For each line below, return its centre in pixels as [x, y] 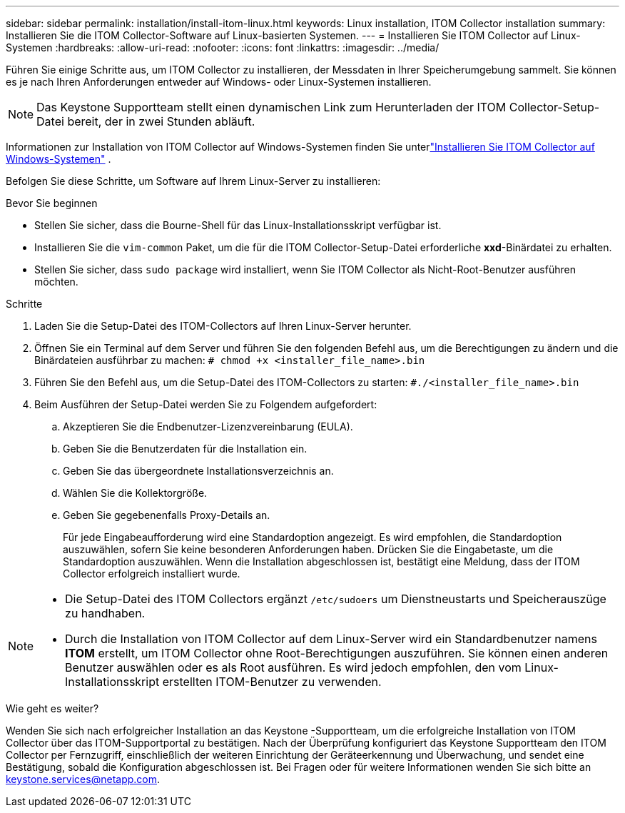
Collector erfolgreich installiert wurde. [152, 574]
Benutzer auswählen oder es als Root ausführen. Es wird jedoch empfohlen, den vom [293, 667]
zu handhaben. [105, 613]
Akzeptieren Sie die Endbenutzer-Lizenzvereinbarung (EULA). [208, 426]
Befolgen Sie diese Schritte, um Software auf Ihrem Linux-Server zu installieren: [193, 181]
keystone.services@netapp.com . [83, 779]
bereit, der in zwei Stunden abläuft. [161, 121]
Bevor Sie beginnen [52, 203]
